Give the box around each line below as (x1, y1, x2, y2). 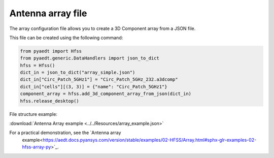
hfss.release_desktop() (20, 98, 80, 104)
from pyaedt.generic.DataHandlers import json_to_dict (20, 55, 159, 61)
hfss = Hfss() (20, 62, 55, 68)
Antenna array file (9, 8, 87, 19)
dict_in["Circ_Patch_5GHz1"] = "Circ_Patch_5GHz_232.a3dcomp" (20, 77, 178, 82)
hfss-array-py (22, 144, 51, 150)
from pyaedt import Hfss (20, 48, 82, 54)
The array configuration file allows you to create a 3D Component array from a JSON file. (9, 25, 196, 31)
